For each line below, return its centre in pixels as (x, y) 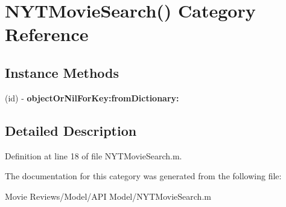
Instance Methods (62, 72)
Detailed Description (71, 130)
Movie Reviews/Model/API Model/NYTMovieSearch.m (108, 196)
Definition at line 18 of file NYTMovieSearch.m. (94, 155)
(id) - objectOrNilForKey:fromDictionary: (92, 97)
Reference (47, 34)
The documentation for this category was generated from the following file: (143, 176)
